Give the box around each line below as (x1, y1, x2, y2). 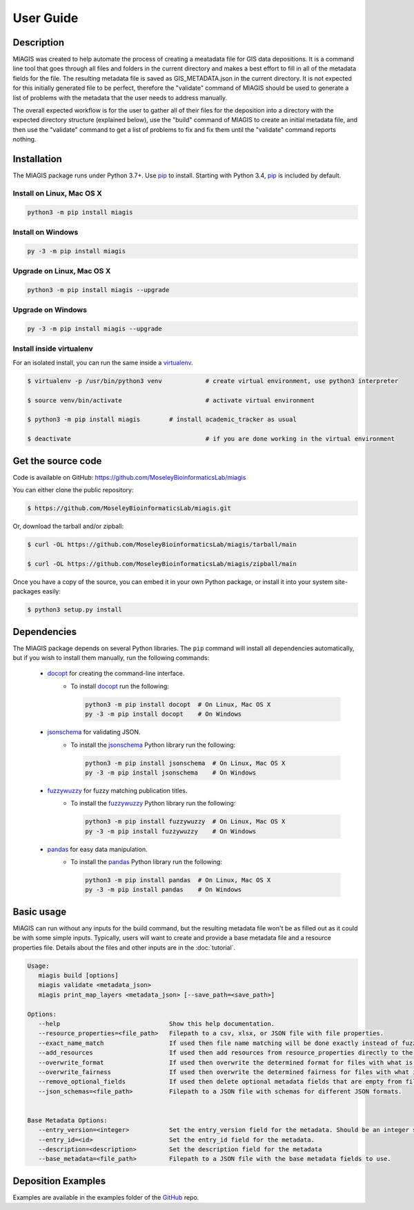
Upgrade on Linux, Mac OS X (12, 266, 111, 276)
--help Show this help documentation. (38, 1020, 275, 1028)
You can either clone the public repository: (12, 486, 134, 494)
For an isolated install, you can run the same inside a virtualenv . (12, 358, 193, 367)
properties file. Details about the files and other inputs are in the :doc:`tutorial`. (12, 943, 236, 952)
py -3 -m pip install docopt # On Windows (85, 710, 242, 718)
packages (12, 587, 41, 596)
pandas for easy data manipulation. (47, 845, 148, 853)
